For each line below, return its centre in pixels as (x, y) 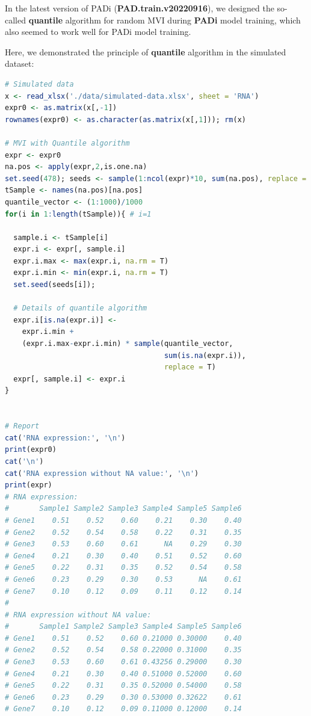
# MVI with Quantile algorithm (67, 143)
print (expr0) (31, 450)
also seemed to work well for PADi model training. (98, 32)
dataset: (20, 63)
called (15, 20)
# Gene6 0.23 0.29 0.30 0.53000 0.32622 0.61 (123, 697)
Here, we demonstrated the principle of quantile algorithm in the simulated (146, 51)
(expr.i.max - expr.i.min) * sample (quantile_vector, (128, 344)
